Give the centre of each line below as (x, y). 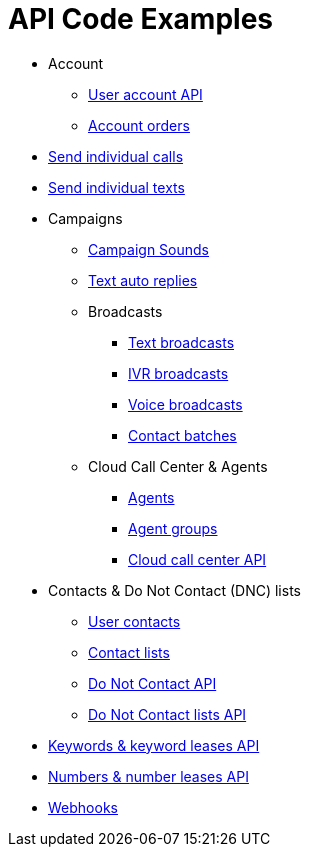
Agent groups (173, 528)
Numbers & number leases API (148, 776)
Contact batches (182, 435)
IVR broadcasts (178, 373)
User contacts (134, 621)
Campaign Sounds (148, 249)
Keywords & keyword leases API (154, 745)
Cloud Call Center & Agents (178, 466)
